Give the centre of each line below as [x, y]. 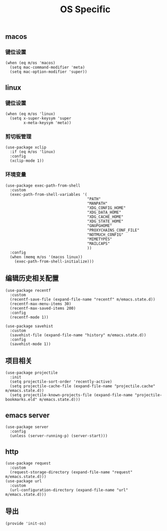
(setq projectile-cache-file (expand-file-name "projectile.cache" [83, 386]
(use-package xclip [26, 147]
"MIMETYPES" [100, 239]
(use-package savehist [29, 326]
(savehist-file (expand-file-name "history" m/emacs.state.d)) [78, 335]
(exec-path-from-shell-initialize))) [54, 261]
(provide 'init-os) [26, 523]
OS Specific [85, 9]
